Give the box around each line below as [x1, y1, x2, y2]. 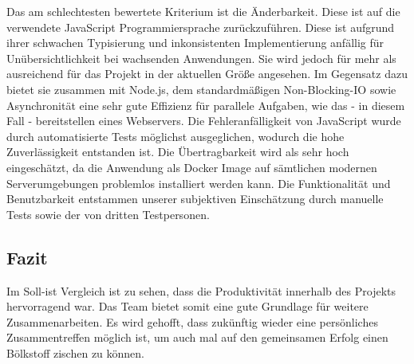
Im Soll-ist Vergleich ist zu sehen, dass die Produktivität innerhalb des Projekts [6, 282, 396, 299]
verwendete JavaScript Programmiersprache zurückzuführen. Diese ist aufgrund [6, 18, 395, 35]
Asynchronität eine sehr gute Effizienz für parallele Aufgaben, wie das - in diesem [6, 96, 405, 113]
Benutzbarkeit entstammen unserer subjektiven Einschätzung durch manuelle [6, 190, 384, 207]
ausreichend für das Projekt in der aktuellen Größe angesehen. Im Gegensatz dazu [6, 65, 408, 82]
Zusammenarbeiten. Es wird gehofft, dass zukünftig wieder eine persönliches [6, 313, 378, 330]
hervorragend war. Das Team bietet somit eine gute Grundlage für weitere [6, 298, 369, 315]
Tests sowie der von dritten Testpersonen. [6, 205, 210, 222]
